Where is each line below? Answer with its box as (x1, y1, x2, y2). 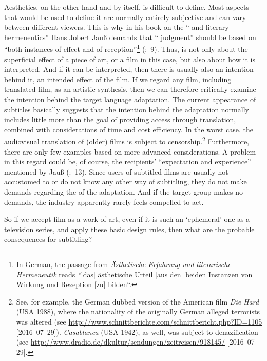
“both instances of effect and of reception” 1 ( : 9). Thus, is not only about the (4, 42, 248, 54)
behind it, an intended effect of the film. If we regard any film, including (4, 73, 232, 84)
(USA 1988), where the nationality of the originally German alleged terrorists (16, 306, 260, 317)
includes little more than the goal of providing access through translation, (4, 114, 236, 125)
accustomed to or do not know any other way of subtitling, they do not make (4, 176, 247, 187)
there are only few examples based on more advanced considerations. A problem (4, 146, 256, 157)
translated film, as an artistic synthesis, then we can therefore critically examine (4, 84, 256, 94)
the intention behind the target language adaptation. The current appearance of (4, 94, 256, 104)
